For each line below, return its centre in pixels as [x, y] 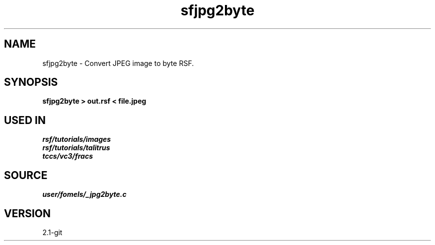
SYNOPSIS [31, 82]
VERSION [28, 213]
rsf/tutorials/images [77, 139]
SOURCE [26, 175]
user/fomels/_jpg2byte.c [84, 194]
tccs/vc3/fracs [68, 156]
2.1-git [52, 232]
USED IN [25, 120]
